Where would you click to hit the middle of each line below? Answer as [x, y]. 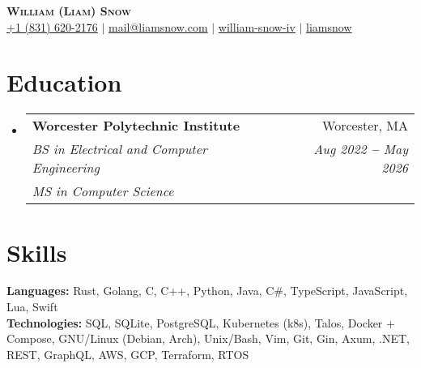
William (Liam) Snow [69, 11]
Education [64, 82]
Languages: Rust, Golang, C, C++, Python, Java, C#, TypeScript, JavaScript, [207, 291]
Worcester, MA [365, 126]
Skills [37, 252]
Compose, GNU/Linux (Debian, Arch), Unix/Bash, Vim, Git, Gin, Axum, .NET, [208, 338]
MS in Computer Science [103, 191]
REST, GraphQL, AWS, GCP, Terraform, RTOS [128, 354]
